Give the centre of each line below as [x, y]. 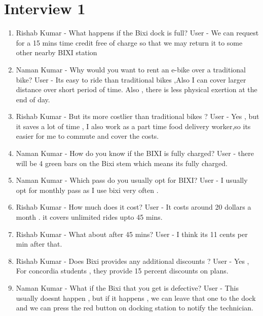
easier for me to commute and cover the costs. [87, 136]
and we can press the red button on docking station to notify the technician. [135, 308]
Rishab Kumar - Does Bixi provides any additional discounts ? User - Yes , [133, 261]
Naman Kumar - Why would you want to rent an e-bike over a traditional [131, 69]
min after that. [39, 244]
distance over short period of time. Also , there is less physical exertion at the [137, 89]
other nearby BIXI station [57, 52]
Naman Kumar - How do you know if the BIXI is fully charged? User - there [135, 153]
